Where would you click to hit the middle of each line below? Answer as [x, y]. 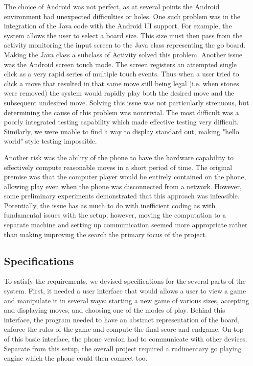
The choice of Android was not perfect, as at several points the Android [112, 6]
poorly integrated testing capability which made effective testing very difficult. [121, 122]
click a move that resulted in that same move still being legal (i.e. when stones [122, 83]
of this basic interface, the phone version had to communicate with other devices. [126, 339]
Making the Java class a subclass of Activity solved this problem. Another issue [123, 54]
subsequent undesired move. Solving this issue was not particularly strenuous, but [126, 102]
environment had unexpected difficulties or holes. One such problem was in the [122, 16]
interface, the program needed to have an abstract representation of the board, [122, 319]
